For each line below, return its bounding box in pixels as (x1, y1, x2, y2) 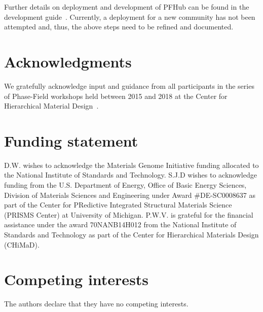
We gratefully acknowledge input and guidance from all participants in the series (4, 80, 254, 91)
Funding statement (4, 130, 138, 151)
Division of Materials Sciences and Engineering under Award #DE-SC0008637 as (4, 189, 255, 200)
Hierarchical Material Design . (4, 100, 99, 111)
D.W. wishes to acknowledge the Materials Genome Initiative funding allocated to (4, 159, 259, 170)
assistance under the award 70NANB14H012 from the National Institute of (4, 219, 237, 230)
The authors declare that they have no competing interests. (4, 298, 189, 309)
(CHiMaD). (4, 239, 40, 250)
